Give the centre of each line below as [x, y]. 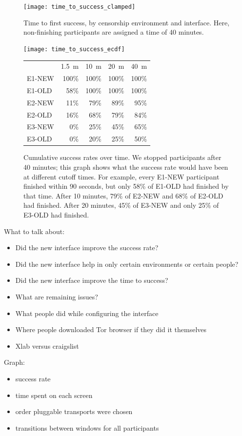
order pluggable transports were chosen [74, 411]
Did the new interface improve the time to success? [92, 280]
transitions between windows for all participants [87, 427]
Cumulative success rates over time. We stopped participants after [122, 157]
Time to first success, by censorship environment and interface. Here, [127, 22]
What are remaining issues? [57, 296]
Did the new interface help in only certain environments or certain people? [127, 264]
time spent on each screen [54, 395]
